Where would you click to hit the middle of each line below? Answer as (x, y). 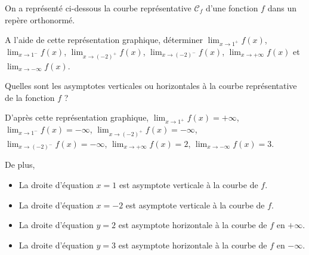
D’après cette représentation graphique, (77, 117)
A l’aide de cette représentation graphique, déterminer (104, 40)
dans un (282, 8)
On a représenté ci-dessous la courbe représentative (98, 8)
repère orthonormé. (40, 19)
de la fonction (30, 97)
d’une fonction (232, 8)
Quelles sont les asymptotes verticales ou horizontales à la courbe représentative (151, 86)
